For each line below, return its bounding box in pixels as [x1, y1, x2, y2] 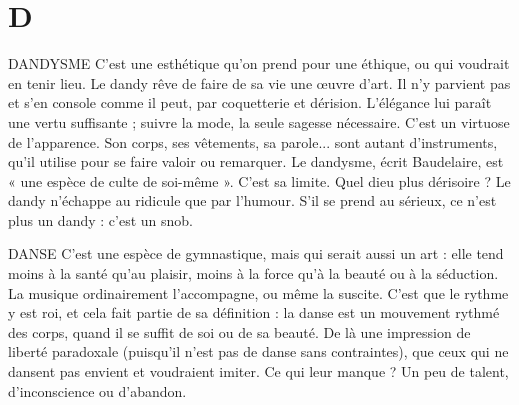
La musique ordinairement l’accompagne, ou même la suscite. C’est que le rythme [8, 282, 509, 303]
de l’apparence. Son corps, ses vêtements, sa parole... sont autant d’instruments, [8, 131, 498, 152]
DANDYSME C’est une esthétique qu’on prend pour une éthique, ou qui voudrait [8, 53, 510, 74]
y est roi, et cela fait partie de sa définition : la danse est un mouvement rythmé [8, 302, 500, 323]
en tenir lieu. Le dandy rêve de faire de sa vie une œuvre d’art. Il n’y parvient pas [8, 72, 511, 93]
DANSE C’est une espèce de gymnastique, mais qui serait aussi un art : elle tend [8, 243, 504, 264]
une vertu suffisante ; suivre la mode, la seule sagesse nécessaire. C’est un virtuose [8, 111, 510, 132]
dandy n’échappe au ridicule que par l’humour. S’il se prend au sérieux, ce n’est [8, 190, 497, 211]
